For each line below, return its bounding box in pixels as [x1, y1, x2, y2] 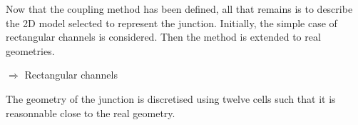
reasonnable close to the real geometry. [6, 105, 175, 120]
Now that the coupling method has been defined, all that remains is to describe [6, 1, 353, 16]
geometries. [6, 43, 55, 58]
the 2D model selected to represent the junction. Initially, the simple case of [6, 15, 337, 30]
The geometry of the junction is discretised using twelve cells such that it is [6, 91, 336, 106]
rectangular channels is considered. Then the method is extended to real [6, 29, 321, 44]
